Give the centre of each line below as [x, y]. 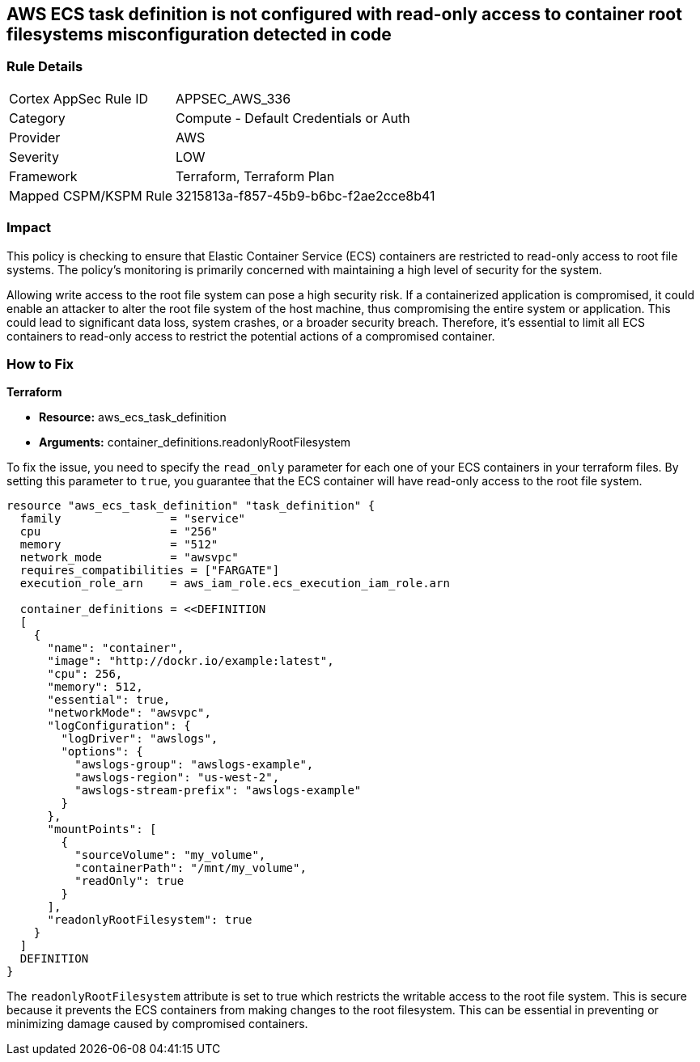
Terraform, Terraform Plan [255, 176]
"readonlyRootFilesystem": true [150, 920]
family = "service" [133, 519]
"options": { [102, 752]
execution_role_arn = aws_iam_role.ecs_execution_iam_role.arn [235, 584]
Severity [34, 157]
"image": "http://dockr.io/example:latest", [191, 661]
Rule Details [45, 67]
